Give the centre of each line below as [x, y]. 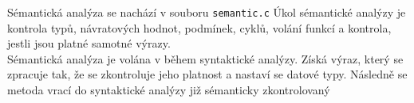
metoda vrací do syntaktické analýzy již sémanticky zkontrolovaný [169, 90]
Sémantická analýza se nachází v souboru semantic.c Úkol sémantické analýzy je [207, 12]
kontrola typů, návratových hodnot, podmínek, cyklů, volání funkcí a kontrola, [199, 27]
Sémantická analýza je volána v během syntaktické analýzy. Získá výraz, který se [205, 58]
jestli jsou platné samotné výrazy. [89, 43]
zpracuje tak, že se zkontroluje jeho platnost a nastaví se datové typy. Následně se [207, 74]
